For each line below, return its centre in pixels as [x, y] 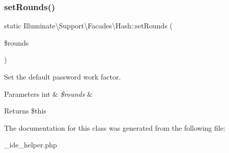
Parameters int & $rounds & [48, 93]
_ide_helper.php [31, 145]
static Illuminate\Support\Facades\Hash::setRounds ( [89, 26]
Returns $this [25, 111]
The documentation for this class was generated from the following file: [115, 127]
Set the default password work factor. [63, 76]
